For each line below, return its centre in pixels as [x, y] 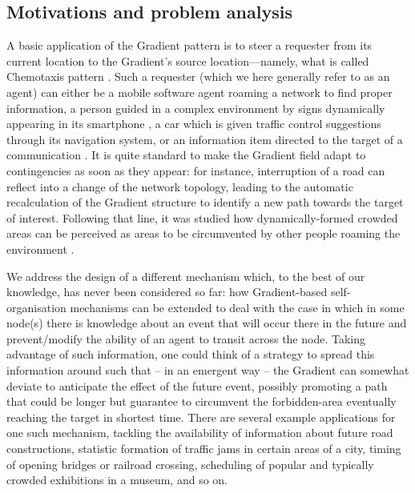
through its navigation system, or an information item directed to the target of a [205, 139]
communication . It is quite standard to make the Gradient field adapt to [186, 155]
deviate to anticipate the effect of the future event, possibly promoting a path [197, 385]
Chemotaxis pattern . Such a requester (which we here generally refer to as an [198, 76]
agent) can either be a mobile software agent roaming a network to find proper [199, 92]
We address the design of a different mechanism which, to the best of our [186, 276]
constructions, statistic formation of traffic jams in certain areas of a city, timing [204, 449]
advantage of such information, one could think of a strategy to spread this [191, 354]
